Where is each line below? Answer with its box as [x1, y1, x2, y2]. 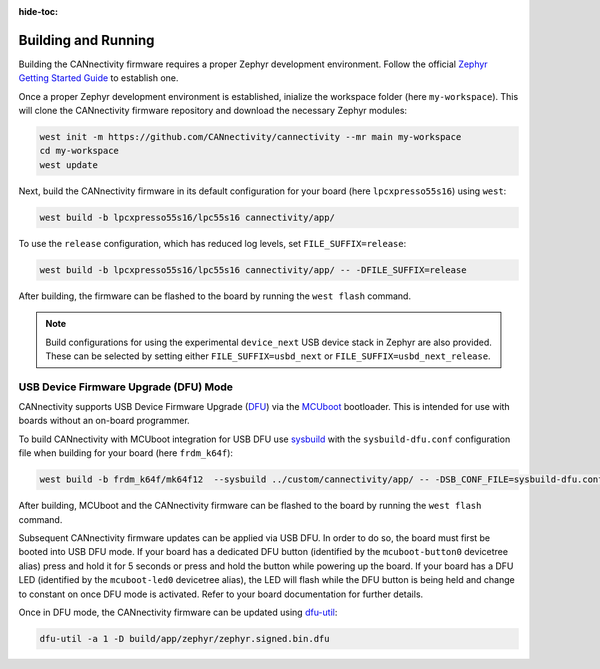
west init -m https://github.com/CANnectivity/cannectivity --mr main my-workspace [39, 131, 462, 143]
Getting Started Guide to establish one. [18, 72, 179, 84]
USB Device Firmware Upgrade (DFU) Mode [18, 380, 234, 394]
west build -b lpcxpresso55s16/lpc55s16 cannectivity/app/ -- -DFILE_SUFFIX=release [39, 264, 467, 275]
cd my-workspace [39, 145, 120, 157]
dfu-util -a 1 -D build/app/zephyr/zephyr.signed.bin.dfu [39, 633, 330, 644]
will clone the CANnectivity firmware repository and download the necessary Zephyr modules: [18, 105, 408, 117]
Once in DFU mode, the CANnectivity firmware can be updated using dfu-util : [18, 606, 338, 618]
